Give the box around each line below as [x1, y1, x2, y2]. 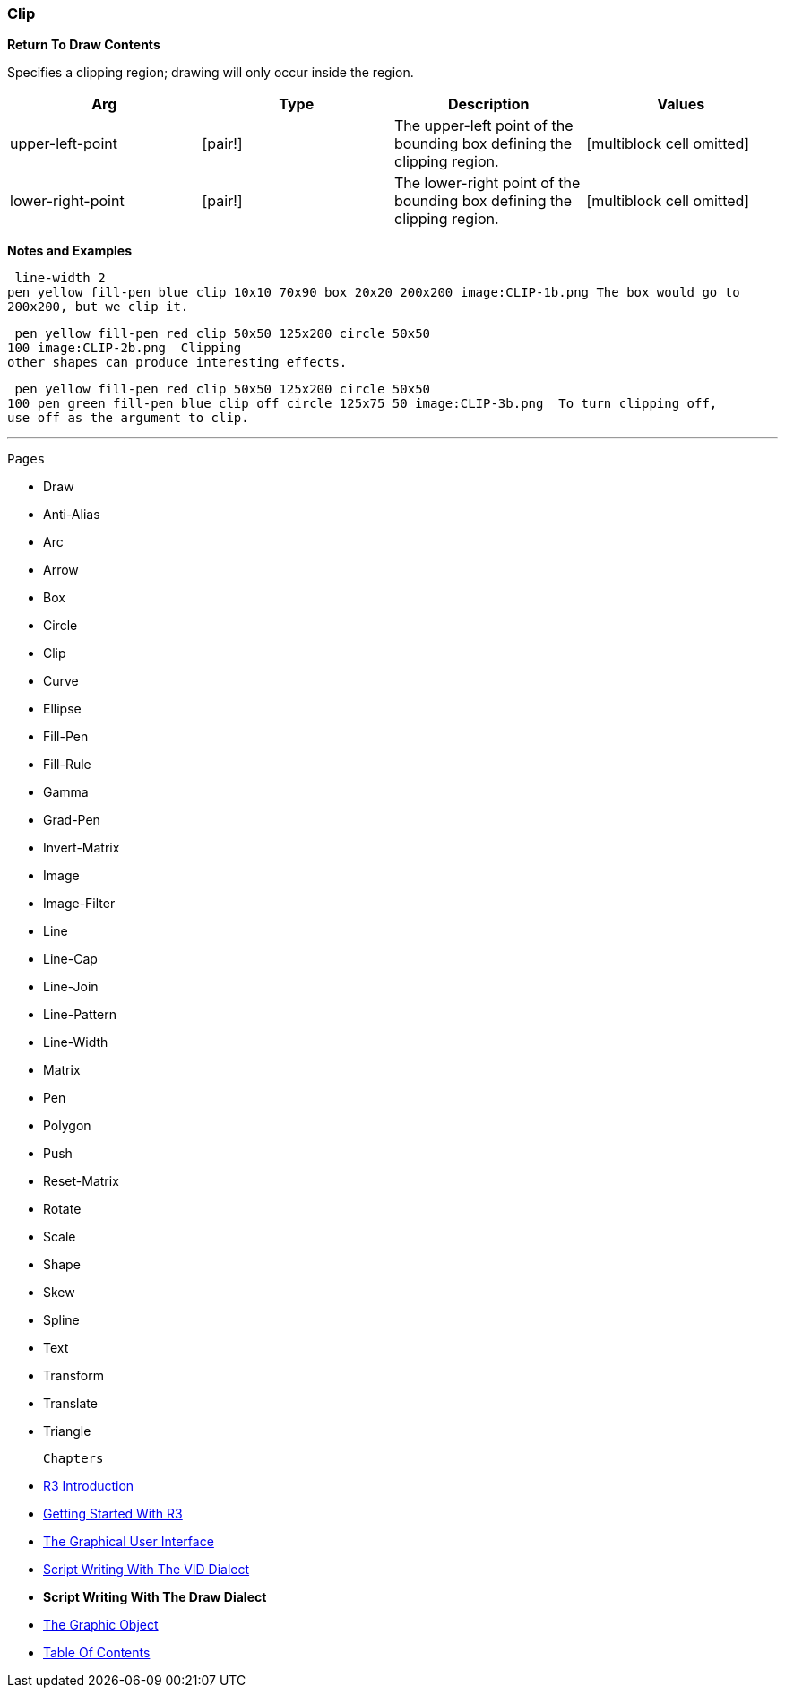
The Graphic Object [43, 1617, 159, 1633]
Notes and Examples [7, 243, 133, 259]
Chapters [43, 1451, 104, 1466]
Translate [43, 1396, 98, 1412]
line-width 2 [14, 271, 106, 286]
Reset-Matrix [43, 1173, 119, 1189]
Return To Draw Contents [7, 37, 160, 53]
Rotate [43, 1201, 82, 1217]
